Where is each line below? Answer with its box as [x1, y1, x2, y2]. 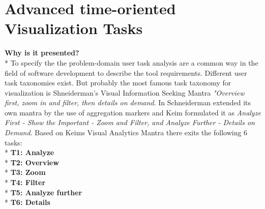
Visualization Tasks [5, 18, 143, 39]
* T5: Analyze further [5, 187, 82, 197]
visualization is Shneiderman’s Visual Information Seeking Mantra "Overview [5, 87, 245, 98]
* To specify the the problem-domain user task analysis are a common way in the [5, 57, 258, 68]
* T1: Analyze [5, 147, 54, 158]
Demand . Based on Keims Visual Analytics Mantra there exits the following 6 [5, 127, 248, 138]
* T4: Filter [5, 177, 46, 188]
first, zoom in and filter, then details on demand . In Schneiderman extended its [5, 97, 251, 108]
